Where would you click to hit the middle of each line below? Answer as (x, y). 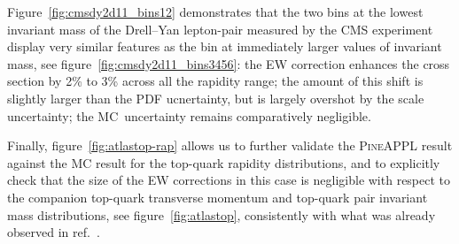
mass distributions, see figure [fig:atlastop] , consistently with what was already (222, 214)
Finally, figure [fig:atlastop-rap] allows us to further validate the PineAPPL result (230, 145)
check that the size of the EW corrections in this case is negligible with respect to (229, 180)
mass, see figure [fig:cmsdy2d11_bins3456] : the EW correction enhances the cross (229, 63)
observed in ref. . (54, 232)
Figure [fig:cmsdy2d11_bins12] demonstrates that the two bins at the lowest (215, 11)
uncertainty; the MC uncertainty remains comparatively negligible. (189, 115)
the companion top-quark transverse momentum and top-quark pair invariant (218, 197)
